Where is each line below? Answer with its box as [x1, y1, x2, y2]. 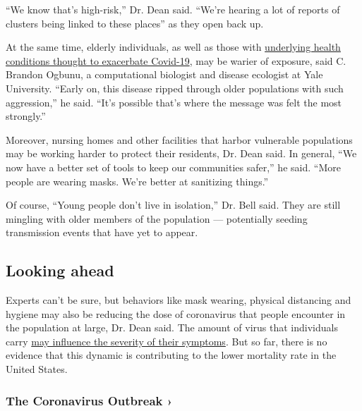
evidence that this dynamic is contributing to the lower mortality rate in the [6, 348, 337, 362]
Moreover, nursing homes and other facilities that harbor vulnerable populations [6, 132, 353, 147]
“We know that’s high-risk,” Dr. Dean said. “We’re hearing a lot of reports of [6, 2, 340, 16]
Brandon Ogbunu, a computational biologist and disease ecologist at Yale [6, 67, 323, 82]
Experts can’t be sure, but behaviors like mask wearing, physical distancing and [6, 293, 351, 307]
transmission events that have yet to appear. [6, 225, 198, 240]
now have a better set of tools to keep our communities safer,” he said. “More [6, 159, 341, 174]
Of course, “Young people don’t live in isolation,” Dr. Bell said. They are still [6, 197, 341, 212]
